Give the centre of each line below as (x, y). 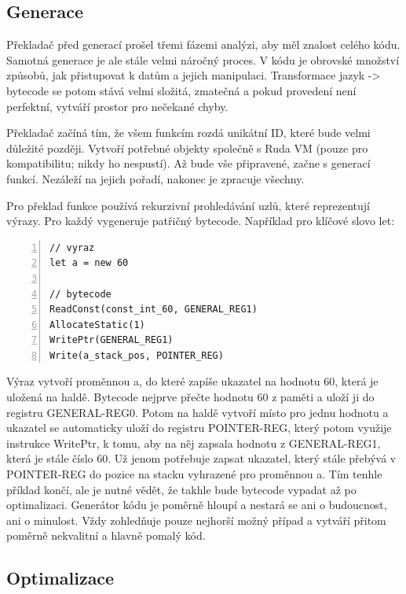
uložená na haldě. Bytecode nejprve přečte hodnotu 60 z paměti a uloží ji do (190, 397)
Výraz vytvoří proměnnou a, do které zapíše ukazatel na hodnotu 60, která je (192, 381)
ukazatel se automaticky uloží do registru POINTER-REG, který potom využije (199, 428)
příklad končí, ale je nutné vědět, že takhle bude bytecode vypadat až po (181, 489)
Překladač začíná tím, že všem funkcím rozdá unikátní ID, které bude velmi (188, 133)
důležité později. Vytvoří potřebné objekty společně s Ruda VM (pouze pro (187, 148)
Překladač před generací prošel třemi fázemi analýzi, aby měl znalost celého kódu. (203, 44)
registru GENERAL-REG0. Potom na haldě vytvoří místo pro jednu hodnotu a (198, 412)
